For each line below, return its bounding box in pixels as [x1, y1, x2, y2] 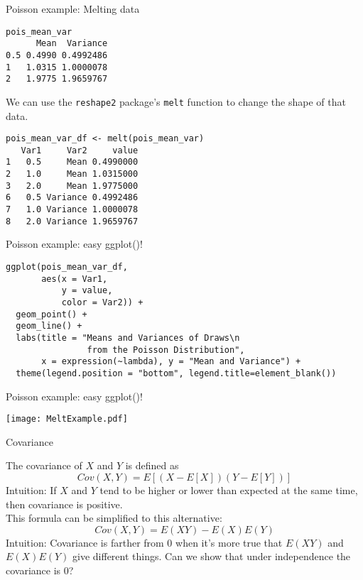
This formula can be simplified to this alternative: [6, 510, 222, 525]
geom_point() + [16, 309, 87, 319]
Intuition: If [6, 482, 57, 497]
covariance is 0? [6, 562, 74, 577]
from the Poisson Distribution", [87, 344, 245, 355]
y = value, [61, 285, 113, 296]
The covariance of [6, 458, 82, 473]
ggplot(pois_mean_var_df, [6, 261, 128, 272]
